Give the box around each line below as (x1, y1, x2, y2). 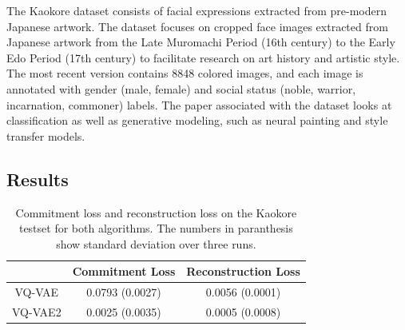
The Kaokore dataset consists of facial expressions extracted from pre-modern (6, 2, 387, 18)
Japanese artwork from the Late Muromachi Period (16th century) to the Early (6, 34, 395, 50)
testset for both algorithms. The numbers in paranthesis (18, 220, 293, 237)
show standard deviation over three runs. (56, 235, 256, 252)
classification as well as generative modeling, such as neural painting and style (6, 112, 388, 129)
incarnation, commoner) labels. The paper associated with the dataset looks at (6, 96, 392, 113)
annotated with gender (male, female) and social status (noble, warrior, (6, 80, 356, 97)
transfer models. (6, 127, 85, 144)
